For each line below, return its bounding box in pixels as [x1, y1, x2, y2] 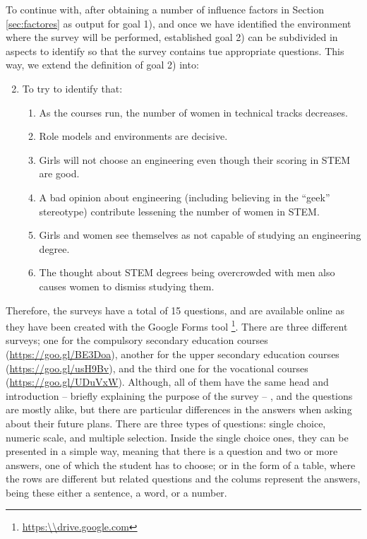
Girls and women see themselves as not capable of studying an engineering [39, 227, 361, 242]
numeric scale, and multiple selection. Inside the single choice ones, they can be [6, 430, 349, 444]
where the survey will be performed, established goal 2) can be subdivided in [6, 30, 338, 45]
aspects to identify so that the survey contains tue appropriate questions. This [6, 43, 344, 58]
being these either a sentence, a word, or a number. [6, 485, 227, 499]
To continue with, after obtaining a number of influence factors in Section [6, 2, 324, 16]
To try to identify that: [22, 81, 123, 95]
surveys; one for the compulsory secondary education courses [6, 333, 268, 348]
